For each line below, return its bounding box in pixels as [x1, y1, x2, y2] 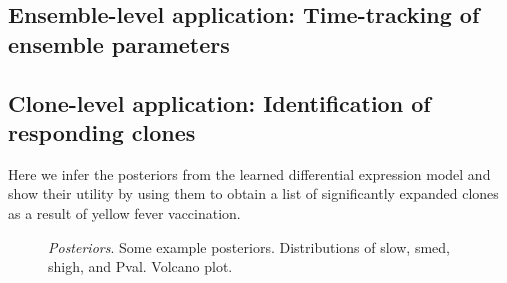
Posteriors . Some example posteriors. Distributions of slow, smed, [48, 236, 450, 257]
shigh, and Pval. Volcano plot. [48, 256, 233, 277]
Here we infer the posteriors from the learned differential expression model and [8, 163, 491, 184]
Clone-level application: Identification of [8, 87, 431, 118]
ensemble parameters [8, 28, 230, 59]
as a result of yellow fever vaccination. [8, 202, 241, 223]
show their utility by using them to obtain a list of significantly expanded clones [8, 183, 499, 204]
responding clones [8, 116, 196, 147]
